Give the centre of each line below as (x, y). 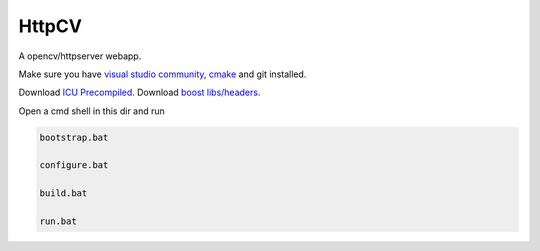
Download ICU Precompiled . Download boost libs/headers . (139, 92)
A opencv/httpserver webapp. (80, 56)
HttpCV (50, 26)
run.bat (58, 221)
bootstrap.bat (74, 137)
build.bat (63, 193)
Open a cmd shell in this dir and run (91, 111)
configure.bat (74, 165)
